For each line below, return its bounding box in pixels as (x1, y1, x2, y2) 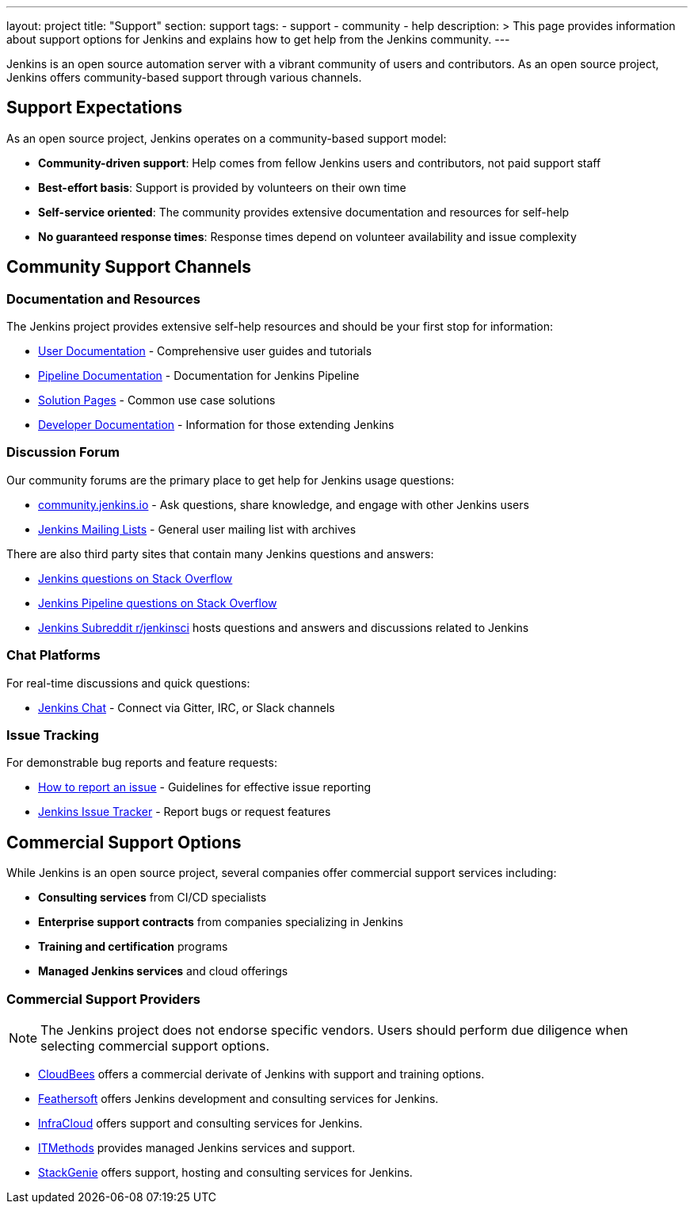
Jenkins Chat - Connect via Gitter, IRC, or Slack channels (38, 700, 335, 714)
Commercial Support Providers (6, 990, 200, 1007)
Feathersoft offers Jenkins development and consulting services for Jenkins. (38, 1091, 439, 1105)
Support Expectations (6, 98, 182, 118)
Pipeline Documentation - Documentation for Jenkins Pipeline (38, 369, 360, 383)
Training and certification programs (38, 940, 228, 954)
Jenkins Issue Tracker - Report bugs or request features (38, 805, 331, 819)
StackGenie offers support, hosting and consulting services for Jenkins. (38, 1165, 413, 1179)
